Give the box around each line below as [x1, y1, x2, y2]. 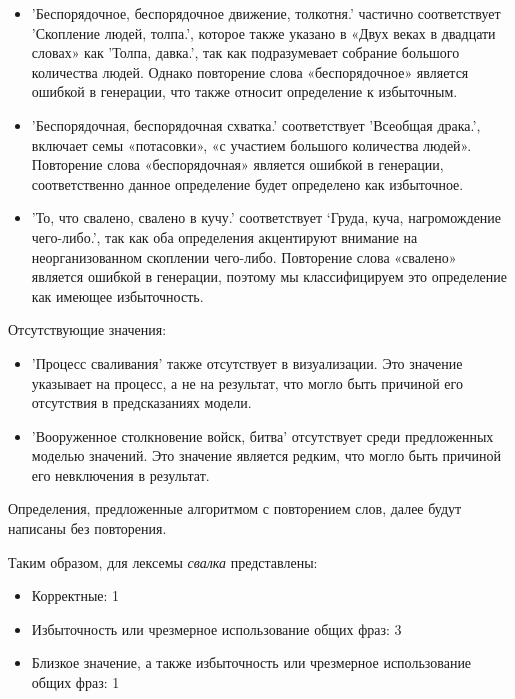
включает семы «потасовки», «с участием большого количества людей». [31, 134, 472, 155]
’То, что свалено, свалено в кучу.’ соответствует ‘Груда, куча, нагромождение [31, 207, 502, 228]
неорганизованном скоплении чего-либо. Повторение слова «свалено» [31, 246, 457, 267]
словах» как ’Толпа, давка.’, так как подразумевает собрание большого [31, 42, 460, 63]
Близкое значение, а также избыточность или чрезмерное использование [31, 652, 472, 673]
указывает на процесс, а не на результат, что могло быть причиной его [31, 372, 463, 393]
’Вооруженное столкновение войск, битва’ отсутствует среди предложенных [31, 425, 494, 446]
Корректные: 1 [31, 585, 120, 606]
